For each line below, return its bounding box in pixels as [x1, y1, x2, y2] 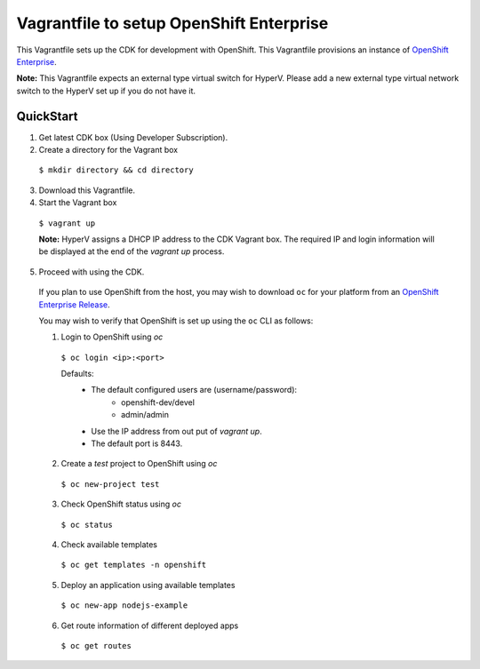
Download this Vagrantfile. [38, 185, 136, 195]
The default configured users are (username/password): [91, 385, 298, 395]
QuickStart [16, 108, 79, 123]
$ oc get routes [60, 641, 132, 650]
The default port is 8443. [91, 438, 183, 449]
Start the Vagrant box [38, 197, 117, 208]
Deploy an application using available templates [60, 579, 236, 590]
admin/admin [121, 410, 169, 420]
